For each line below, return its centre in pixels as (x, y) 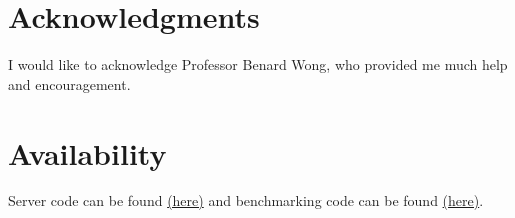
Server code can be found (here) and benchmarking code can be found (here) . (246, 200)
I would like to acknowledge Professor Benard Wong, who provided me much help (258, 64)
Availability (87, 152)
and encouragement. (69, 83)
